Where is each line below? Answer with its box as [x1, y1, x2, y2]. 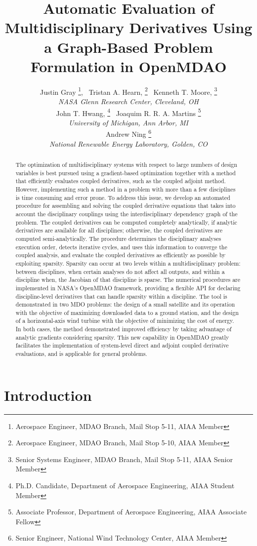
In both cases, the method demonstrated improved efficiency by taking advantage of [15, 325, 232, 333]
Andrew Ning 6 [105, 127, 152, 139]
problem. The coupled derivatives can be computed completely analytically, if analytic [15, 218, 237, 226]
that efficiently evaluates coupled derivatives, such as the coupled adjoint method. [15, 177, 226, 185]
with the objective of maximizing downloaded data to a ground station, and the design [15, 308, 239, 316]
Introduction [4, 385, 92, 405]
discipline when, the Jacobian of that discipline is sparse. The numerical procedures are [15, 275, 241, 284]
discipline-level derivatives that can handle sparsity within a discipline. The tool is [15, 292, 227, 300]
